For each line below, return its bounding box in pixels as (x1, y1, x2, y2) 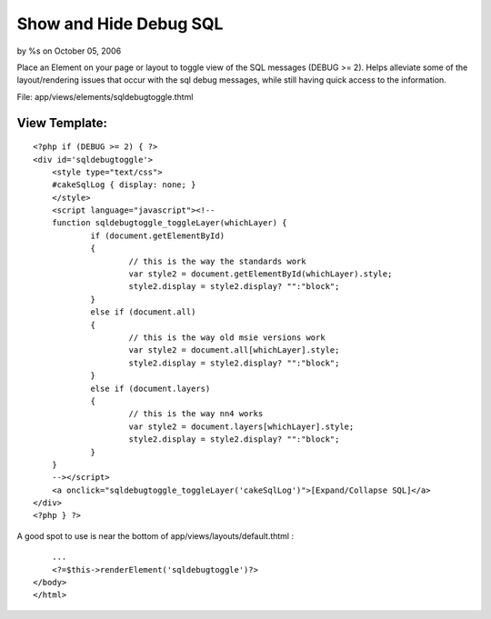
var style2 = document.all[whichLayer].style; (128, 345, 340, 355)
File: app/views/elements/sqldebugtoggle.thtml (16, 91, 194, 102)
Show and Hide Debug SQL (16, 14, 224, 34)
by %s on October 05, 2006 (16, 45, 122, 56)
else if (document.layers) (90, 383, 211, 394)
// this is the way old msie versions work (128, 332, 326, 343)
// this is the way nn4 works (128, 409, 264, 419)
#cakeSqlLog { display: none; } (51, 180, 196, 190)
